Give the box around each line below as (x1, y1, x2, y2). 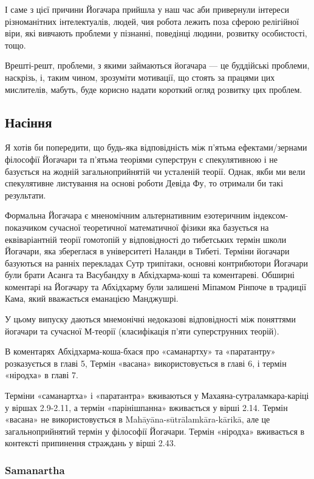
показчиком (5, 220, 47, 233)
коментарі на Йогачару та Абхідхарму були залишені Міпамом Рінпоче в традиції (5, 280, 307, 293)
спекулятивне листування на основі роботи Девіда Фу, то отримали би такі (5, 177, 284, 189)
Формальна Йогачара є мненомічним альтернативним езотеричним (5, 209, 251, 222)
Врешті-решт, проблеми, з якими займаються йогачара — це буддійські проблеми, (5, 59, 310, 72)
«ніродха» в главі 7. (5, 369, 78, 381)
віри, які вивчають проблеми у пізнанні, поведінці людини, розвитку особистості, (5, 27, 307, 39)
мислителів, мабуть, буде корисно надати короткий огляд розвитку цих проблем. (5, 83, 302, 95)
